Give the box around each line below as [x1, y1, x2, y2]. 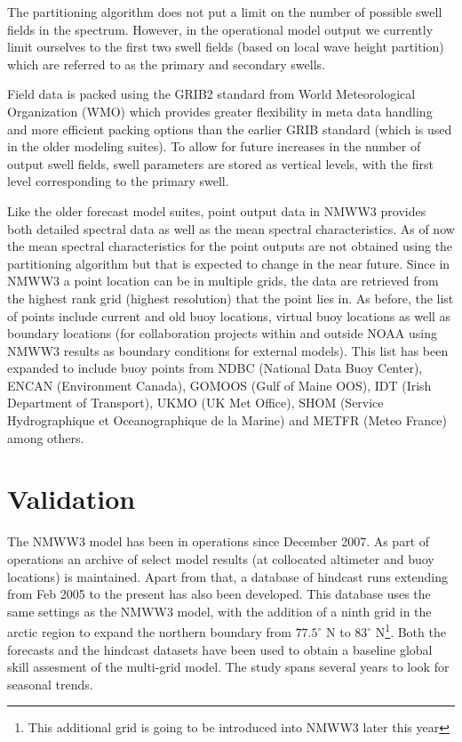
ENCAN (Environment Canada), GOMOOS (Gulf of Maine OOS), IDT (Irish [7, 375, 432, 394]
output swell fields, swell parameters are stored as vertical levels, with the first [7, 154, 434, 173]
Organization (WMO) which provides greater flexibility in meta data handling [7, 101, 433, 120]
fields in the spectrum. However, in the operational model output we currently [7, 20, 434, 38]
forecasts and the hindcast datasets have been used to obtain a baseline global [7, 640, 433, 658]
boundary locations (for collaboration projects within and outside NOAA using [7, 324, 437, 343]
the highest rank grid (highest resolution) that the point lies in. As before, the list [7, 288, 454, 307]
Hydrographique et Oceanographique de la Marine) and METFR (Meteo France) [7, 411, 447, 430]
